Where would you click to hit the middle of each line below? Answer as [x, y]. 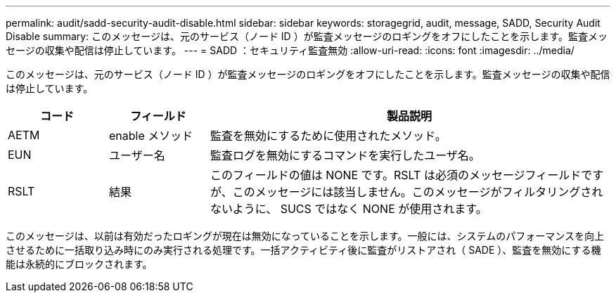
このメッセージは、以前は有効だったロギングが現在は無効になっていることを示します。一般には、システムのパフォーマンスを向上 [305, 236]
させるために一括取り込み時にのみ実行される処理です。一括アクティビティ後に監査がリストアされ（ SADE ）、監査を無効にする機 [303, 250]
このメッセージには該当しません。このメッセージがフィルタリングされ [418, 192]
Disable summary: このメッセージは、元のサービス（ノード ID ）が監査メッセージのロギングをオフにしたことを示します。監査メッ [307, 36]
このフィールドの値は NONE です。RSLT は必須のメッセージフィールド [396, 175]
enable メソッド [151, 136]
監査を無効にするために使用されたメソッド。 [328, 136]
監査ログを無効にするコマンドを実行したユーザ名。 [345, 155]
